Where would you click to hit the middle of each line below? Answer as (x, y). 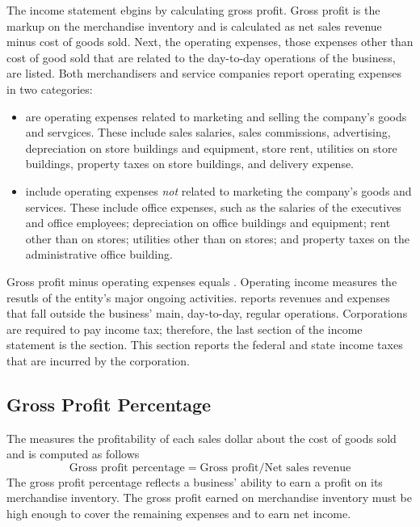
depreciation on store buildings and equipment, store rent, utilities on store (211, 148)
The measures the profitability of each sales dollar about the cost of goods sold (202, 438)
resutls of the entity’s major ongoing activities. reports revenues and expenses (198, 297)
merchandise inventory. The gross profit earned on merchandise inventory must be (209, 497)
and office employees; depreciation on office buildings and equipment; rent (208, 223)
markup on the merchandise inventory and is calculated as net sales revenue (194, 25)
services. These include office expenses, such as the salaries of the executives (213, 207)
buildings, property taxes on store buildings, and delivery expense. (190, 164)
